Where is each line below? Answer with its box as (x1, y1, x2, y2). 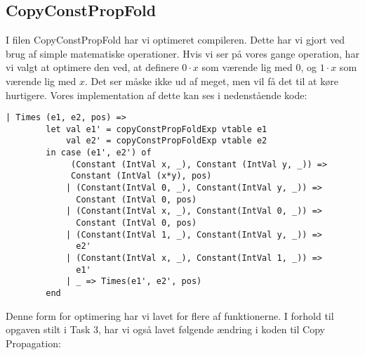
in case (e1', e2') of (46, 148, 152, 158)
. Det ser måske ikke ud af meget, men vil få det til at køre (85, 73, 338, 88)
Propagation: (6, 335, 61, 350)
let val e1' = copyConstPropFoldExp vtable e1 (46, 124, 267, 134)
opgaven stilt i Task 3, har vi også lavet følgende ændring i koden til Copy (6, 322, 325, 337)
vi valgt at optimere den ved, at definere (6, 60, 179, 75)
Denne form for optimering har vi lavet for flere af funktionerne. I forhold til (6, 308, 334, 323)
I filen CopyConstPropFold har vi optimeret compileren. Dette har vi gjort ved (6, 32, 345, 47)
